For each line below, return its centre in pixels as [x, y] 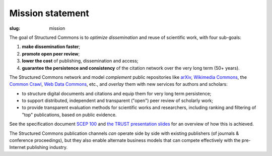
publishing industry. [47, 147]
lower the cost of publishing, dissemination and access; [80, 61]
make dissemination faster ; [51, 47]
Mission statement [49, 13]
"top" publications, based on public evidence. [69, 115]
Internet [18, 147]
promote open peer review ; [51, 54]
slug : [15, 28]
